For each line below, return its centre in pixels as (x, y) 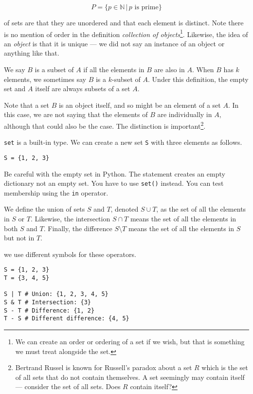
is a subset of (54, 69)
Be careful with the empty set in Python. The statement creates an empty (115, 173)
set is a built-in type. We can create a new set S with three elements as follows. (123, 142)
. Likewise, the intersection (70, 219)
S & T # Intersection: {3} (47, 303)
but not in (19, 238)
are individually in (185, 114)
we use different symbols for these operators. (70, 254)
